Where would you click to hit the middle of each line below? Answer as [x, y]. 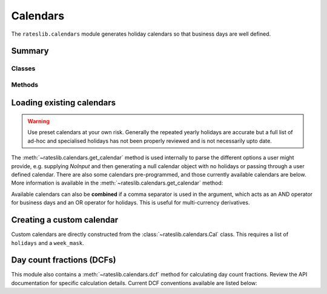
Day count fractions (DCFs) [64, 260]
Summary [30, 51]
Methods [25, 85]
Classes [23, 68]
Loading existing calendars [64, 103]
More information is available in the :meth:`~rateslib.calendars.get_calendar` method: [117, 183]
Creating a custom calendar [65, 220]
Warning [38, 122]
